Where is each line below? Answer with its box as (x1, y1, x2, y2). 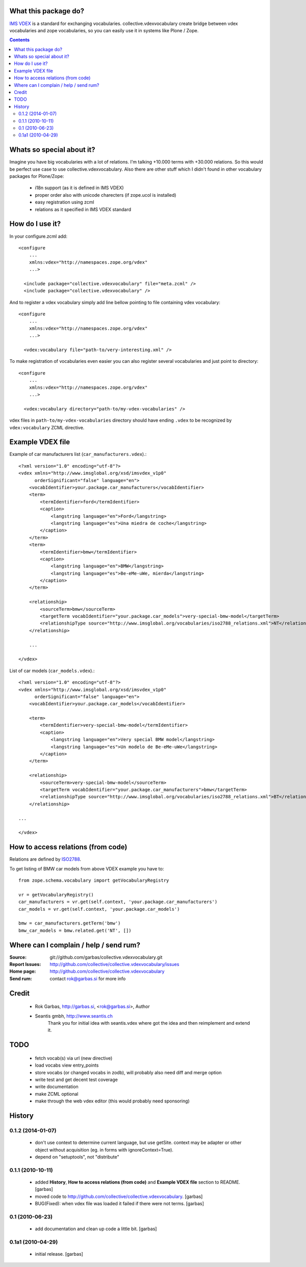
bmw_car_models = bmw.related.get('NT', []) (18, 928, 132, 933)
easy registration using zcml (35, 199, 94, 205)
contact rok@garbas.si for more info (49, 975, 126, 981)
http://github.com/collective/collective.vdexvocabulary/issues (49, 961, 180, 967)
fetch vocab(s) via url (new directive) (35, 1055, 113, 1061)
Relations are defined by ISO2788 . (9, 856, 82, 862)
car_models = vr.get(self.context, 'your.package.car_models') (18, 906, 180, 912)
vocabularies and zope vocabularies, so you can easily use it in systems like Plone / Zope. (9, 27, 199, 33)
